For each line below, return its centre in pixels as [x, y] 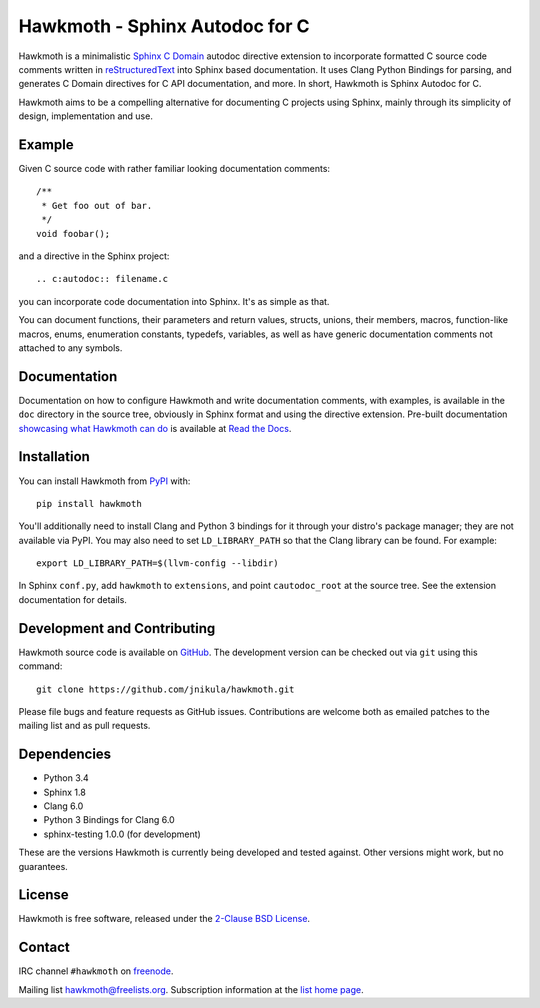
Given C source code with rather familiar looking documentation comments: [174, 169]
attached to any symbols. [70, 347]
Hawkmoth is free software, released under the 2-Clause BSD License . [164, 919]
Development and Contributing [117, 628]
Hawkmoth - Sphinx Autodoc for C [164, 26]
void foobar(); [73, 233]
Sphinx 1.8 [65, 792]
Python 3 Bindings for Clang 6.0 [109, 820]
